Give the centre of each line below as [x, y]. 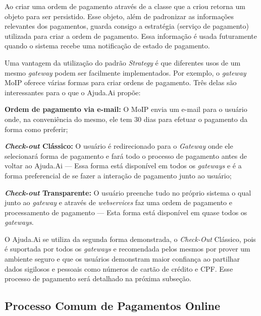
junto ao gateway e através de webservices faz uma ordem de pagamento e [118, 202]
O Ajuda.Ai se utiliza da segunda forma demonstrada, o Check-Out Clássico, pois [130, 239]
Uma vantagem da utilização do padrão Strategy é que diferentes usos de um [123, 62]
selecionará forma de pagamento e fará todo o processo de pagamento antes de [126, 155]
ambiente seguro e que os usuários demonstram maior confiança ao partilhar [122, 259]
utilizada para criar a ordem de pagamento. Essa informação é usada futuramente [131, 36]
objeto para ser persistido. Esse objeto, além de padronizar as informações [119, 16]
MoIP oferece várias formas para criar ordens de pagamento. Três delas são [121, 82]
